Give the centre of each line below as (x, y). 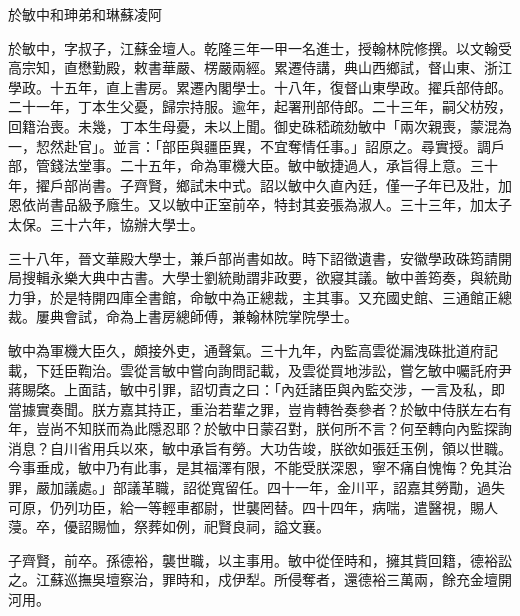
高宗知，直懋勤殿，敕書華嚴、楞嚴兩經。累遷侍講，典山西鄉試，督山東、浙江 (260, 67)
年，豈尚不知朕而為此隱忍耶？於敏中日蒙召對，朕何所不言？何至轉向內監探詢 (260, 428)
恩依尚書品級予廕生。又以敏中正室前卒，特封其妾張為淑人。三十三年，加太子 (260, 204)
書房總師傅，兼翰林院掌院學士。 (252, 316)
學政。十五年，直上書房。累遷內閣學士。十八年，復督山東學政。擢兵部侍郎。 (260, 86)
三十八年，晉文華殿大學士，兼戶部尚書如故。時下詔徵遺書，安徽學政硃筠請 (253, 257)
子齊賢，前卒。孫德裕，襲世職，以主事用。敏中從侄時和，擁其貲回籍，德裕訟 (260, 559)
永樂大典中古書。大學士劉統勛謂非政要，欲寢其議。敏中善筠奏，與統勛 (280, 277)
